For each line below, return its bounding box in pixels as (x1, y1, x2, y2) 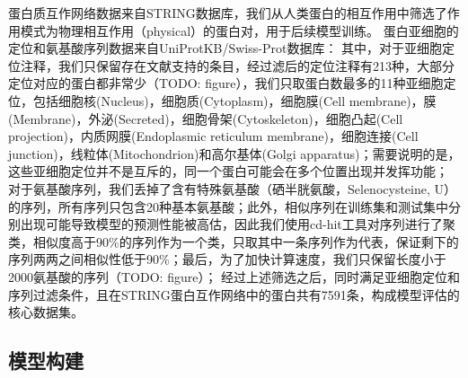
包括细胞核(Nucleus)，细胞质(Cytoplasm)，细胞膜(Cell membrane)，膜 (32, 91, 437, 110)
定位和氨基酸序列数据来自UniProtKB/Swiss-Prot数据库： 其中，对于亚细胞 (8, 39, 443, 57)
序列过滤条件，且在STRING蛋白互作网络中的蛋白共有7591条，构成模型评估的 (8, 285, 460, 303)
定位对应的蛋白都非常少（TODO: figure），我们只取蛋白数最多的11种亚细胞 (8, 74, 444, 92)
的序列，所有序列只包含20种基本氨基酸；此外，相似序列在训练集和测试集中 (8, 197, 448, 215)
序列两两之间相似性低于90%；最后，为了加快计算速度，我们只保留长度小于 (8, 250, 446, 268)
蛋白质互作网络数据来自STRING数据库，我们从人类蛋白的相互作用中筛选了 (8, 4, 447, 22)
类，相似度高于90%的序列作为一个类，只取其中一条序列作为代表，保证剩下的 (8, 232, 459, 251)
